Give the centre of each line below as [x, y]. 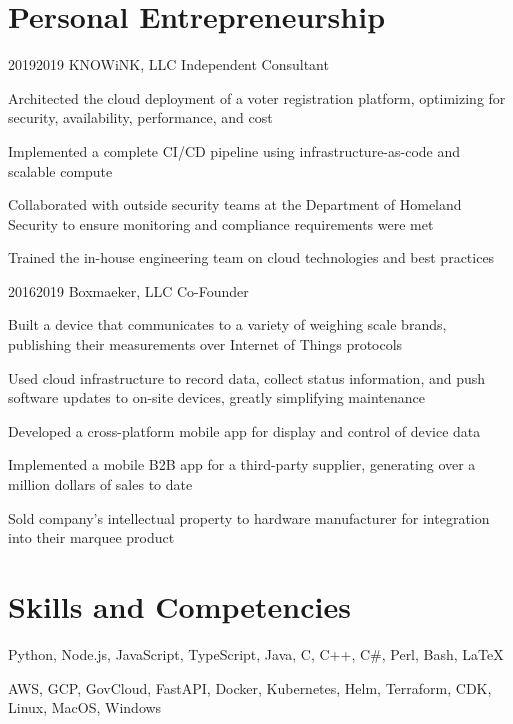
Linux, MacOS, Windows [85, 707]
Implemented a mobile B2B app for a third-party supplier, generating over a [242, 464]
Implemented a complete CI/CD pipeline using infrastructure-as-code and [234, 150]
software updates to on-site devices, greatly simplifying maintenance [216, 397]
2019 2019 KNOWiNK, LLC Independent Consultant [168, 64]
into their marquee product [91, 537]
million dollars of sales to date [100, 484]
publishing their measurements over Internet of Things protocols [205, 344]
